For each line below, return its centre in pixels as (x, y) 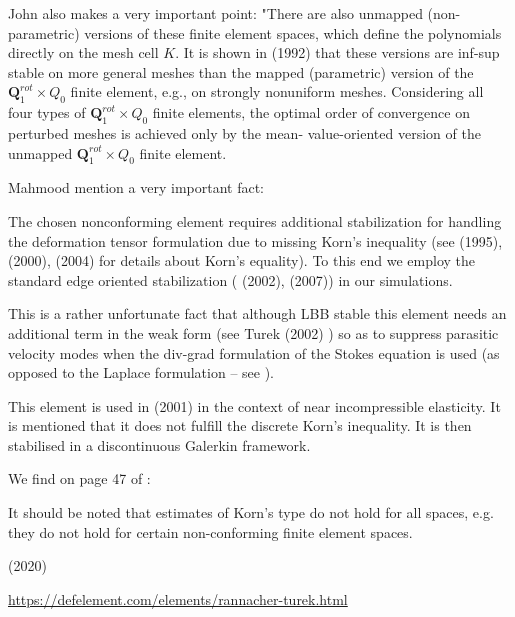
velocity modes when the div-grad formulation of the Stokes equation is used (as (254, 352)
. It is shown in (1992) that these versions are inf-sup (337, 52)
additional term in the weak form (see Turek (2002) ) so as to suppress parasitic (253, 332)
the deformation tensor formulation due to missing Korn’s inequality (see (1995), (255, 240)
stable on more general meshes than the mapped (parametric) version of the (241, 71)
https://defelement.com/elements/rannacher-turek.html (178, 598)
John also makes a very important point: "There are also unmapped (215, 13)
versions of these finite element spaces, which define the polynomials (293, 32)
